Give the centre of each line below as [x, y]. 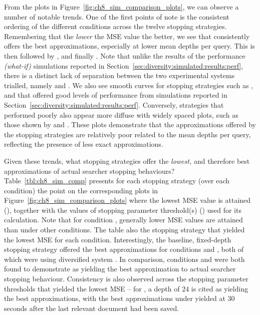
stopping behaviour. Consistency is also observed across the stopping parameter [126, 279]
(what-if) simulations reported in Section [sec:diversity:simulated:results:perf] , [124, 65]
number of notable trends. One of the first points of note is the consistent [117, 16]
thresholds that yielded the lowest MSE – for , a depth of [92, 288]
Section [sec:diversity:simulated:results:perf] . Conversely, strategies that [114, 104]
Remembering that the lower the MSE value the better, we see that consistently [127, 36]
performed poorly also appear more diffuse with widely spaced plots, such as [121, 114]
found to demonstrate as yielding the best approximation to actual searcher [120, 269]
